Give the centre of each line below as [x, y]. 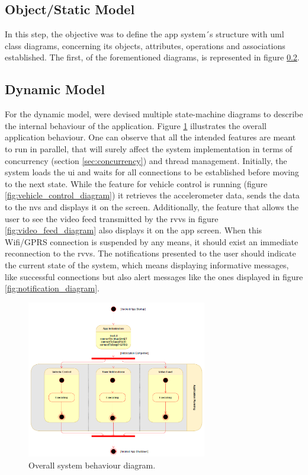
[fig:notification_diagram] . [52, 288]
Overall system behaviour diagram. [92, 465]
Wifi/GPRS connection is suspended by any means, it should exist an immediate [152, 241]
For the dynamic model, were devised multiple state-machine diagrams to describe [154, 114]
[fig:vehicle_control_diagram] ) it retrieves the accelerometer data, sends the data [152, 195]
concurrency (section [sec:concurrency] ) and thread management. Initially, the [146, 160]
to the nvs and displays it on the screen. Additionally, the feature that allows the [152, 206]
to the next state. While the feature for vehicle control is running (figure [136, 183]
